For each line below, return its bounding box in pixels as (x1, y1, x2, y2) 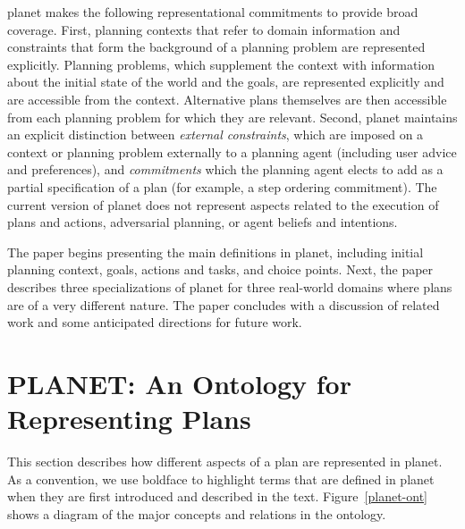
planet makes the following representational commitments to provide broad (7, 3, 418, 21)
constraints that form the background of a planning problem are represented (7, 38, 426, 56)
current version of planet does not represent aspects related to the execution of (7, 195, 439, 214)
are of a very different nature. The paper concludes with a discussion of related (7, 295, 440, 314)
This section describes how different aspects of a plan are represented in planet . (7, 452, 443, 470)
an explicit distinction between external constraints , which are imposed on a (7, 125, 424, 144)
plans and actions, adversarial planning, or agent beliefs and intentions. (7, 213, 398, 231)
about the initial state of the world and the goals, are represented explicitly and (7, 72, 444, 91)
